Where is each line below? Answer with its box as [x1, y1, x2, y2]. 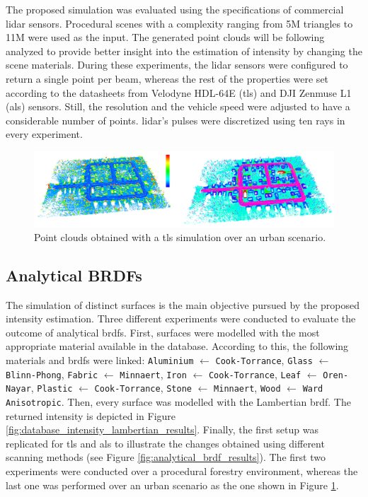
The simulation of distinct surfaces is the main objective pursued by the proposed [6, 297, 360, 312]
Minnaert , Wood [214, 380, 281, 395]
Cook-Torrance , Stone [94, 380, 192, 395]
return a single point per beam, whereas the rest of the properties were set [6, 71, 329, 86]
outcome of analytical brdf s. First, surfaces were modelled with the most [6, 324, 320, 339]
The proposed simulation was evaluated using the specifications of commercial [6, 2, 344, 16]
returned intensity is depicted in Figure [6, 408, 176, 423]
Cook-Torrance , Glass [215, 352, 313, 367]
